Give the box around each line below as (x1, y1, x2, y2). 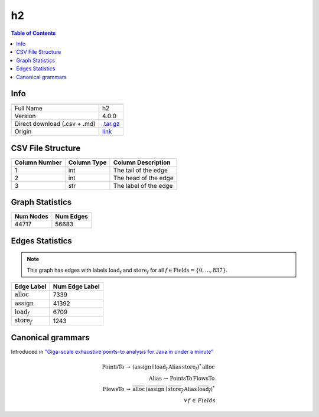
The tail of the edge (113, 166, 168, 174)
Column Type (68, 158, 107, 167)
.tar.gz (102, 120, 121, 128)
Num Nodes (14, 213, 48, 221)
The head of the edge (113, 174, 174, 182)
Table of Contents (11, 30, 56, 37)
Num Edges (55, 213, 89, 221)
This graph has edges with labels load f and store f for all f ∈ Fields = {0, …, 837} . (27, 266, 227, 275)
